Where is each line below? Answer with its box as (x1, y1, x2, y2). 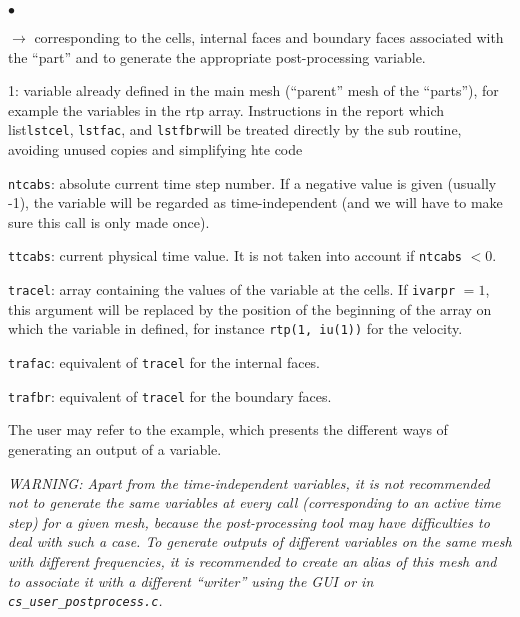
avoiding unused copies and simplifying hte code (8, 139, 303, 160)
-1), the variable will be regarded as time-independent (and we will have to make (8, 192, 503, 213)
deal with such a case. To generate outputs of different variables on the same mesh (8, 531, 512, 552)
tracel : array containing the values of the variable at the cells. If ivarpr (8, 279, 456, 300)
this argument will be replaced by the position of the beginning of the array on (8, 298, 492, 319)
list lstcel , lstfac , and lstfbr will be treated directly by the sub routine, (8, 119, 462, 140)
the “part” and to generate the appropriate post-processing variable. (8, 46, 426, 67)
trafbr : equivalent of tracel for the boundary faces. (8, 385, 332, 406)
